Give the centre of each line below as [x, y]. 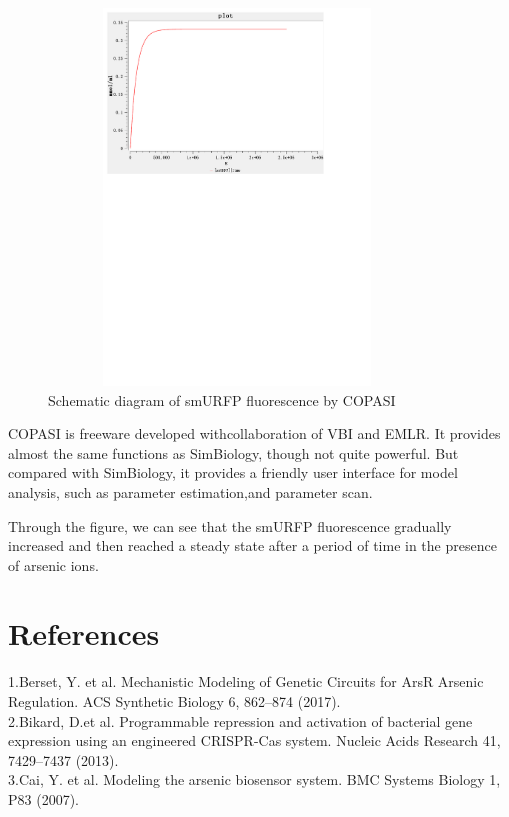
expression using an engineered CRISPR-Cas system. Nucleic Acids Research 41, [254, 740]
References [84, 633]
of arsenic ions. [53, 564]
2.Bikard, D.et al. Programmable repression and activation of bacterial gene [240, 720]
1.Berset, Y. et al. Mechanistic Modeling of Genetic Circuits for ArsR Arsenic [246, 681]
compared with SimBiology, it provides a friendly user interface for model [233, 472]
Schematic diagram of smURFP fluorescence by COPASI [222, 399]
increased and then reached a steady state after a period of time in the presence [252, 545]
